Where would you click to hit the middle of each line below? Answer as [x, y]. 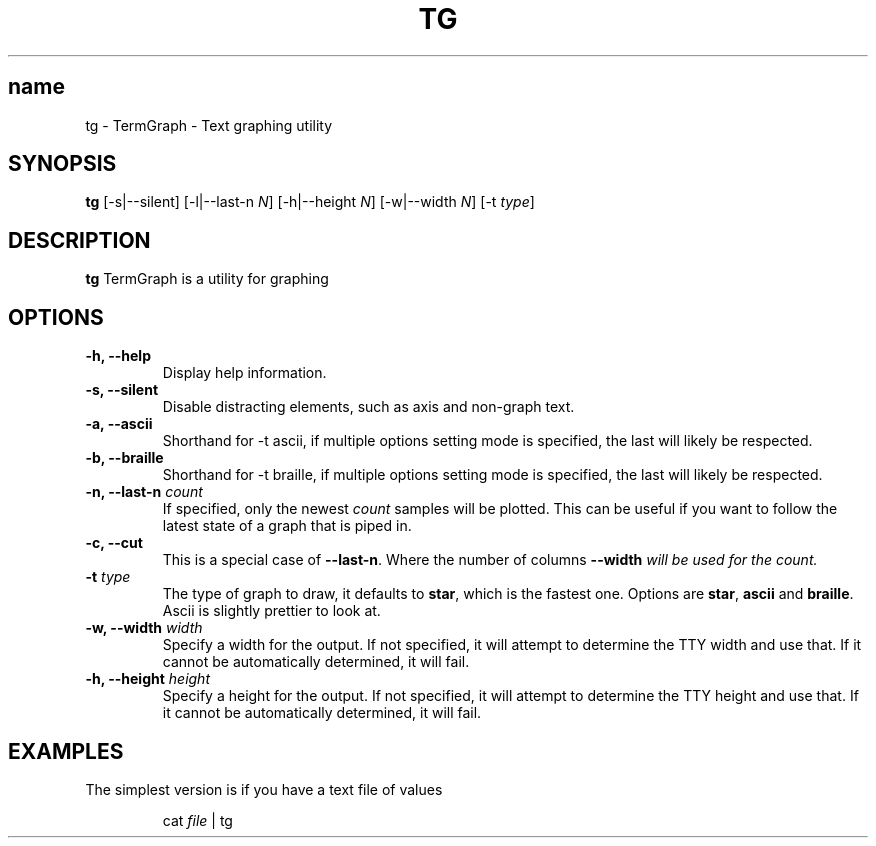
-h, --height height [147, 679]
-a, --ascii [119, 424]
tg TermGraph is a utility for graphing [207, 279]
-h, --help [118, 356]
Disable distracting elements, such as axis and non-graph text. [368, 407]
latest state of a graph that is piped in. [287, 526]
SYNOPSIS [62, 164]
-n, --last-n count [144, 492]
